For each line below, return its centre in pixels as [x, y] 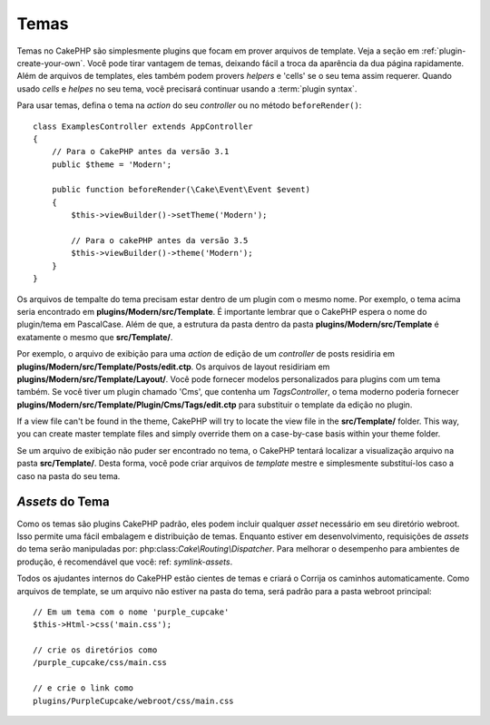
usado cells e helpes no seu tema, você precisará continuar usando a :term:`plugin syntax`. [187, 88]
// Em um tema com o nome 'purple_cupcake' [131, 612]
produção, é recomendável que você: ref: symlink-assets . [125, 562]
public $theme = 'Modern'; [112, 164]
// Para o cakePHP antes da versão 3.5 [160, 241]
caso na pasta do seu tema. [69, 475]
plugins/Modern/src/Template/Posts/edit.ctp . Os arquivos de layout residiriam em [173, 367]
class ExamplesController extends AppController [143, 126]
